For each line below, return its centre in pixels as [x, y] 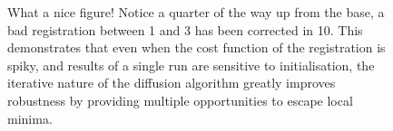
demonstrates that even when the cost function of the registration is [196, 47]
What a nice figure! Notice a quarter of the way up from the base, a [196, 12]
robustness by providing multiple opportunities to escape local [180, 100]
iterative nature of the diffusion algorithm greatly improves [172, 83]
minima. [30, 118]
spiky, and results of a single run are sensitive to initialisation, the [191, 65]
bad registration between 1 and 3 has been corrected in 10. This [185, 29]
